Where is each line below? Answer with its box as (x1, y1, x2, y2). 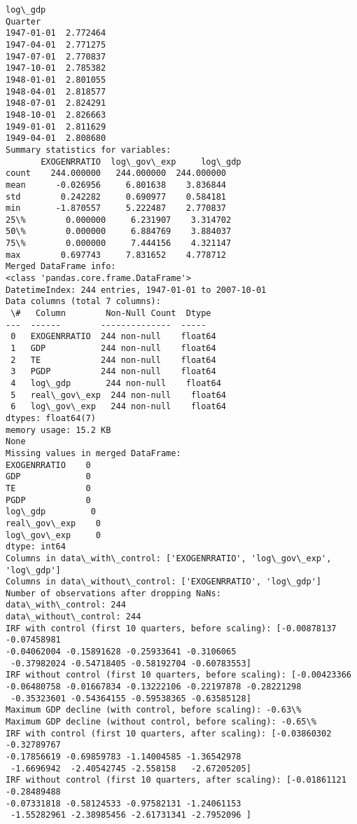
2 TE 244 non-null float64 (10, 355, 216, 365)
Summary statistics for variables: (6, 144, 171, 155)
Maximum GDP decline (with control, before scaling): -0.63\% (6, 705, 302, 715)
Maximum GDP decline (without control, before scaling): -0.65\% (6, 717, 316, 727)
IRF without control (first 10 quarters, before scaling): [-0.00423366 (6, 670, 351, 680)
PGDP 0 (6, 495, 91, 505)
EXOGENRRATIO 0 (6, 460, 91, 470)
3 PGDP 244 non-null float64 (10, 366, 216, 377)
